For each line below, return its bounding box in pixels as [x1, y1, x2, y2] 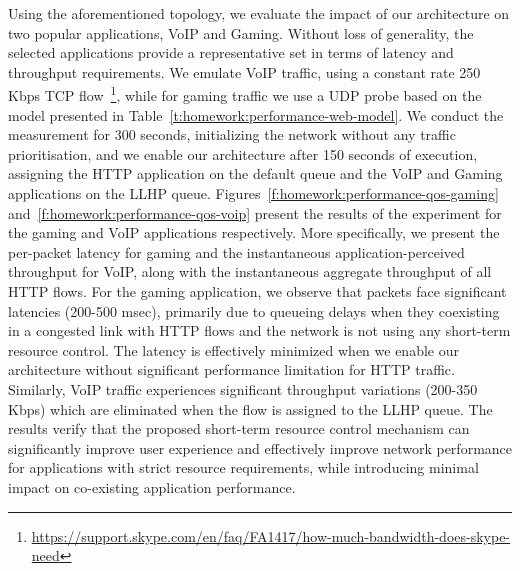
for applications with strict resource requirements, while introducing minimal [8, 457, 479, 478]
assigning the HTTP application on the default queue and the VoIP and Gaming [8, 163, 503, 184]
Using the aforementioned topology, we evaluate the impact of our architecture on [8, 3, 510, 23]
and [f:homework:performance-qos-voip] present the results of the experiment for [8, 202, 502, 223]
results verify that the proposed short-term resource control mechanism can [8, 418, 470, 439]
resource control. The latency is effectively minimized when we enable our [8, 339, 459, 360]
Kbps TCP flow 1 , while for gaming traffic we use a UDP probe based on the [8, 82, 482, 106]
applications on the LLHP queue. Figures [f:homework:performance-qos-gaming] [8, 183, 499, 203]
